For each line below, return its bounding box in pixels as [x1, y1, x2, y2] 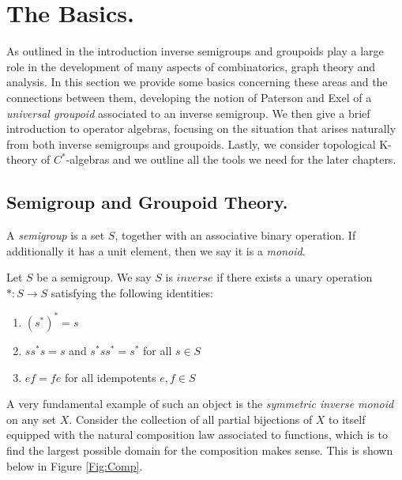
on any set [6, 410, 57, 427]
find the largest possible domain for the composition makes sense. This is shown [6, 441, 393, 458]
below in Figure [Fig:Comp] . [6, 457, 143, 474]
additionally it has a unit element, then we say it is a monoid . [6, 242, 306, 259]
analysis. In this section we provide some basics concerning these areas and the [6, 74, 388, 90]
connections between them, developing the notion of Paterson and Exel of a [6, 89, 372, 105]
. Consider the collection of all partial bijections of [69, 410, 313, 427]
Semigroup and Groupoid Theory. [6, 190, 288, 214]
